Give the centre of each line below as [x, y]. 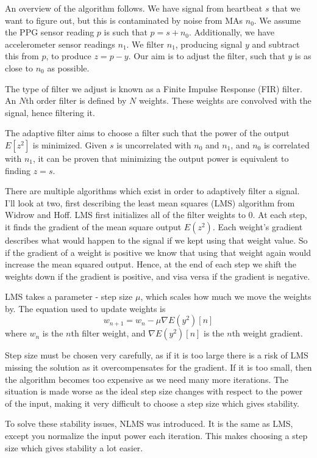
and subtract [276, 44]
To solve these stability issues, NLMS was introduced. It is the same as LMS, [149, 423]
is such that [126, 32]
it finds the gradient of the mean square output [93, 226]
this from [22, 56]
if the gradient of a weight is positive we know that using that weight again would [158, 252]
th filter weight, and [108, 333]
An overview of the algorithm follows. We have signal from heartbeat [134, 8]
